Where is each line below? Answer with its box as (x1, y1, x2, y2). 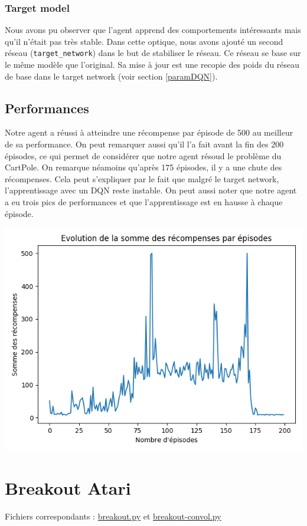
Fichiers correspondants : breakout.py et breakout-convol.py (5, 509, 221, 522)
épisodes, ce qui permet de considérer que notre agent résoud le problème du (5, 149, 282, 162)
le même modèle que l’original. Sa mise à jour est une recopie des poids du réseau (5, 58, 300, 71)
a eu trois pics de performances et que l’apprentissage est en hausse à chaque (5, 196, 283, 208)
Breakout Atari (5, 475, 131, 499)
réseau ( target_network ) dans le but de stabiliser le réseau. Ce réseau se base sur (5, 47, 301, 59)
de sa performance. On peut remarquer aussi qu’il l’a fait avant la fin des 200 (5, 138, 284, 150)
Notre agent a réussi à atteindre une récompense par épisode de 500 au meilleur (5, 126, 293, 139)
